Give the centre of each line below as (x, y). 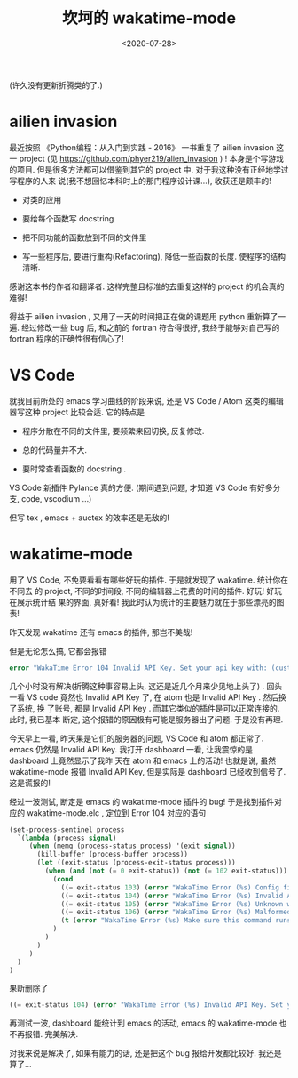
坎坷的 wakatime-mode (149, 18)
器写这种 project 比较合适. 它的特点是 (77, 412)
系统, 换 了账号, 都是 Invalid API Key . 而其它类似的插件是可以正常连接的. (148, 708)
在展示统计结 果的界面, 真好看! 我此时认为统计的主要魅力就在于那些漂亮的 (143, 602)
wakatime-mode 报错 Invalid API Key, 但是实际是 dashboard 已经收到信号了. (148, 771)
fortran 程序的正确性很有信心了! (67, 338)
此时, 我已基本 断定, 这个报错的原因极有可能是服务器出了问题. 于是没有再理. (146, 719)
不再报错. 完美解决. (44, 1034)
